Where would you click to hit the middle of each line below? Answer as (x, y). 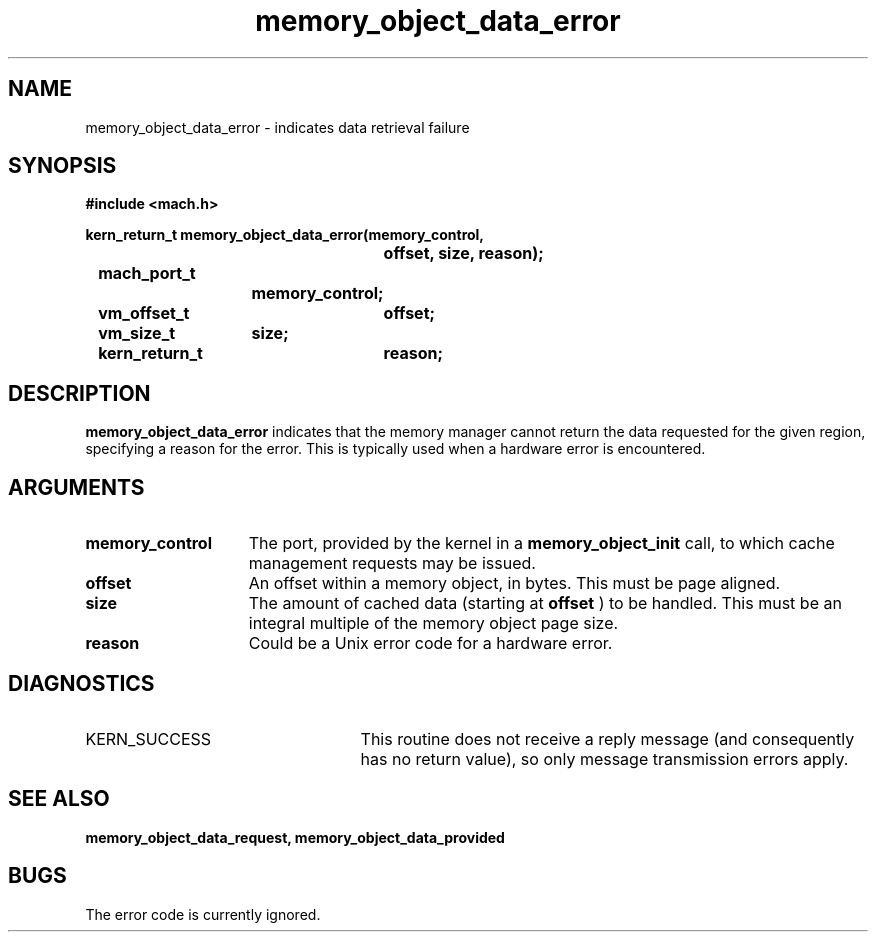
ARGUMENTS (76, 487)
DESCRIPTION (79, 393)
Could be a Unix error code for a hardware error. (430, 643)
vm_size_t (137, 333)
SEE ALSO (59, 799)
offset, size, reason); (463, 253)
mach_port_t (147, 273)
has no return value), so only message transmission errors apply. (604, 758)
